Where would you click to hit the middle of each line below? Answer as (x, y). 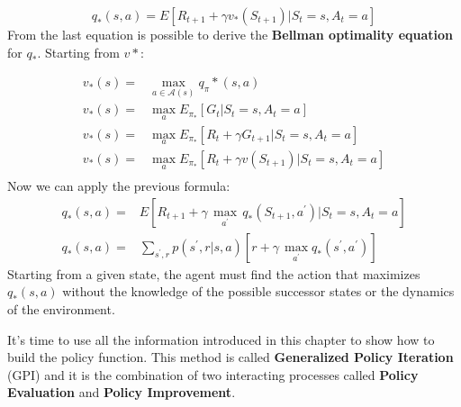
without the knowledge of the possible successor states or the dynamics (258, 291)
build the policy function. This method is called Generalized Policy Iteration (230, 357)
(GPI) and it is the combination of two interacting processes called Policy (213, 374)
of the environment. (61, 309)
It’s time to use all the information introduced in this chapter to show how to (221, 339)
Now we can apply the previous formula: (119, 186)
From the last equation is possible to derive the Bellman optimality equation (230, 34)
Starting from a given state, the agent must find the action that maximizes (214, 273)
